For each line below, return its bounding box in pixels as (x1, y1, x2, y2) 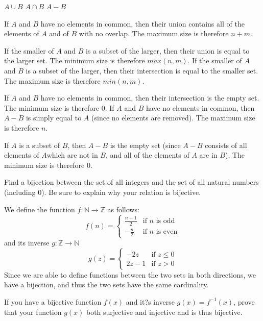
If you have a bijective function (4, 296, 102, 307)
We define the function (4, 204, 75, 214)
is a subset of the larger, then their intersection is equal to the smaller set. (26, 65, 258, 76)
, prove (233, 296, 255, 307)
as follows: (107, 204, 139, 214)
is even (156, 228, 178, 236)
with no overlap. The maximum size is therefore (79, 28, 229, 39)
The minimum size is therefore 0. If (4, 102, 114, 113)
